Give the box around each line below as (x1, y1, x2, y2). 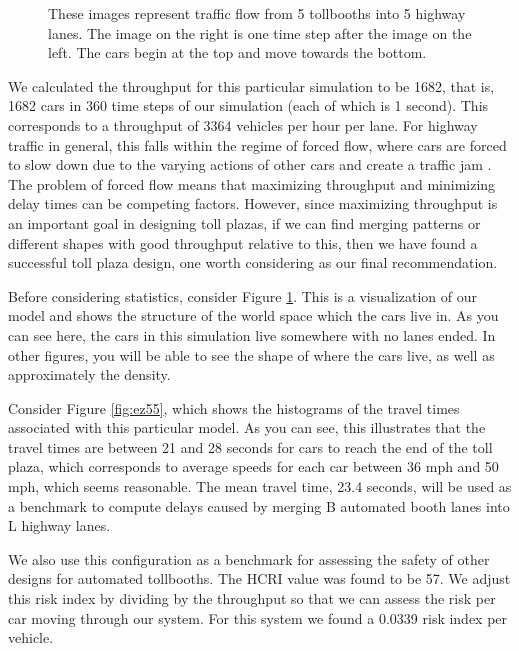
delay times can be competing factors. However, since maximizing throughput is (8, 193, 498, 214)
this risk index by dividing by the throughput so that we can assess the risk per (8, 588, 496, 609)
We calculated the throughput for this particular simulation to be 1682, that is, (8, 75, 495, 96)
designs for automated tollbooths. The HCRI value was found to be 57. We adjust (8, 568, 511, 589)
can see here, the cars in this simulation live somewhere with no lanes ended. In (8, 324, 496, 345)
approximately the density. (8, 364, 171, 385)
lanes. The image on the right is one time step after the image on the (48, 22, 472, 43)
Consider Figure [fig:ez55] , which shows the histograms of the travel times (8, 397, 460, 418)
